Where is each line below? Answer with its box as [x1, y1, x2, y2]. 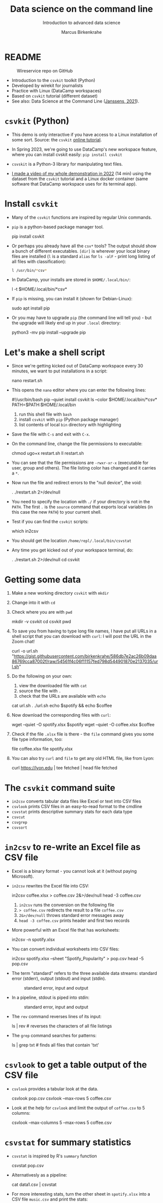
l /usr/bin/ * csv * [11, 268, 47, 273]
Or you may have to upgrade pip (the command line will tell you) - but [11, 315, 152, 321]
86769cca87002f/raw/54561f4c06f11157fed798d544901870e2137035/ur [11, 658, 158, 664]
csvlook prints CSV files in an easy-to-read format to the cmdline [11, 804, 143, 810]
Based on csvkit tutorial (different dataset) [11, 93, 98, 99]
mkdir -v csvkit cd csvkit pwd [11, 619, 71, 625]
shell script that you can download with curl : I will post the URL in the [11, 633, 152, 639]
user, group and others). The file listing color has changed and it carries [11, 465, 156, 471]
